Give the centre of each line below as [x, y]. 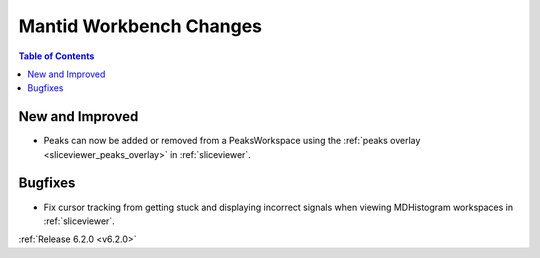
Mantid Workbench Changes [140, 26]
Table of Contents [56, 56]
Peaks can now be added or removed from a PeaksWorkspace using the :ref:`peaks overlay [232, 141]
